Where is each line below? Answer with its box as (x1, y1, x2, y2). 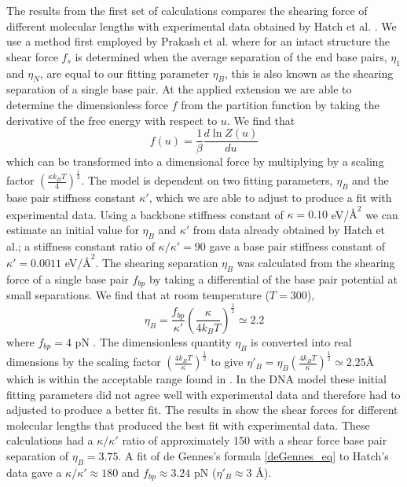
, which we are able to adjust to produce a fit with (148, 189, 392, 206)
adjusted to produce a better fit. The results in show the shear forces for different (6, 401, 398, 418)
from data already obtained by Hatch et (192, 221, 386, 237)
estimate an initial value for (6, 221, 139, 237)
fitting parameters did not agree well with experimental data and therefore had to (6, 386, 401, 402)
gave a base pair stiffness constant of (209, 237, 386, 254)
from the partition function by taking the (181, 96, 379, 112)
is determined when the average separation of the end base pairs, (75, 48, 387, 64)
